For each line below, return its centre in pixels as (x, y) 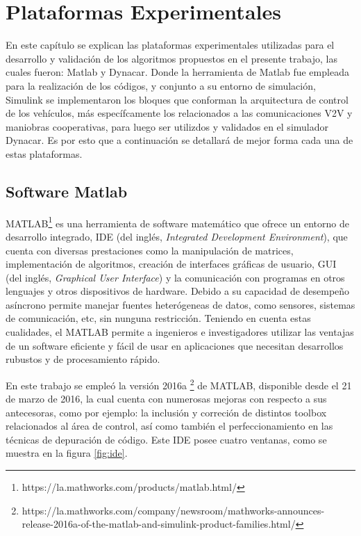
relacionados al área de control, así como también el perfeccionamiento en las (169, 426)
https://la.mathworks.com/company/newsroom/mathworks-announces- (173, 510)
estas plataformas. (44, 153)
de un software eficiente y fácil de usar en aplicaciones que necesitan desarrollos (175, 345)
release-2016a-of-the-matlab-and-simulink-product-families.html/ (159, 524)
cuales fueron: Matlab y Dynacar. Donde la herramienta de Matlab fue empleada (177, 72)
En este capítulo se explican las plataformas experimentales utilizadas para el (170, 45)
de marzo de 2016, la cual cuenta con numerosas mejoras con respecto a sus (166, 399)
